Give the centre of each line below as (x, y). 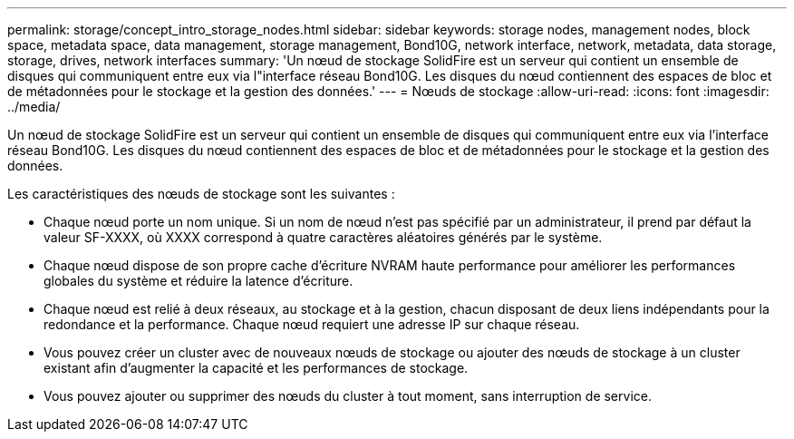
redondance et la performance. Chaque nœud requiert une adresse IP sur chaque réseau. (312, 324)
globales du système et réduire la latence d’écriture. (198, 281)
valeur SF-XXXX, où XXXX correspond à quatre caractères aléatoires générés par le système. (323, 237)
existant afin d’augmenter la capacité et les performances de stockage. (256, 368)
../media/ (34, 107)
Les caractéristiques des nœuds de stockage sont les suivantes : (201, 194)
